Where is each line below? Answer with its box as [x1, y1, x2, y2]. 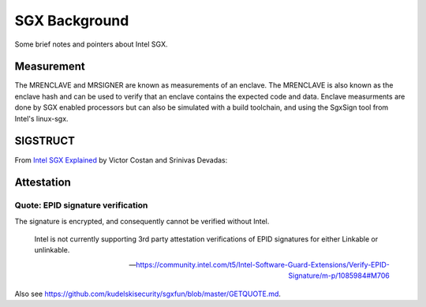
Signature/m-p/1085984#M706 [288, 271, 390, 280]
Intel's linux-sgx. [14, 114, 69, 123]
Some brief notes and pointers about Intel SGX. [14, 39, 168, 49]
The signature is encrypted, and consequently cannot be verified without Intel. [14, 216, 270, 226]
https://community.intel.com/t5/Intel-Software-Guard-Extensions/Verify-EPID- [135, 260, 390, 269]
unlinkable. [34, 245, 70, 255]
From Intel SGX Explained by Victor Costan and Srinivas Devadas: [14, 155, 228, 165]
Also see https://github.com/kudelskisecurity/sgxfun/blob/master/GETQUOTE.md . [14, 289, 282, 298]
